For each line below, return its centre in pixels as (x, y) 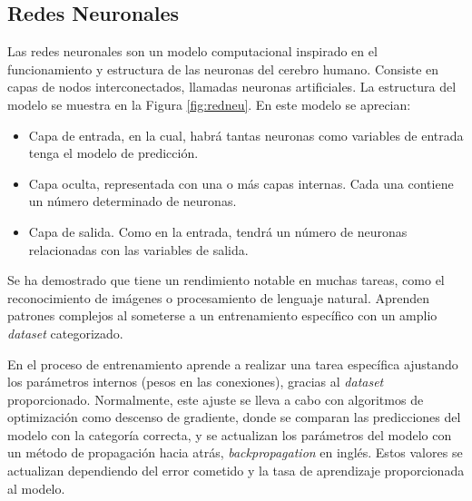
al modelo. (36, 488)
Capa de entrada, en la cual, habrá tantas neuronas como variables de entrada (246, 135)
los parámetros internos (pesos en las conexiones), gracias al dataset (196, 382)
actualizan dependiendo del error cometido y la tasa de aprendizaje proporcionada (236, 471)
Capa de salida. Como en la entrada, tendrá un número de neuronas (218, 231)
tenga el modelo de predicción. (113, 153)
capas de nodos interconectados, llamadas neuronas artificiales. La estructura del (232, 87)
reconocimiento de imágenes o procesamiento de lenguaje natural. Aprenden (219, 297)
